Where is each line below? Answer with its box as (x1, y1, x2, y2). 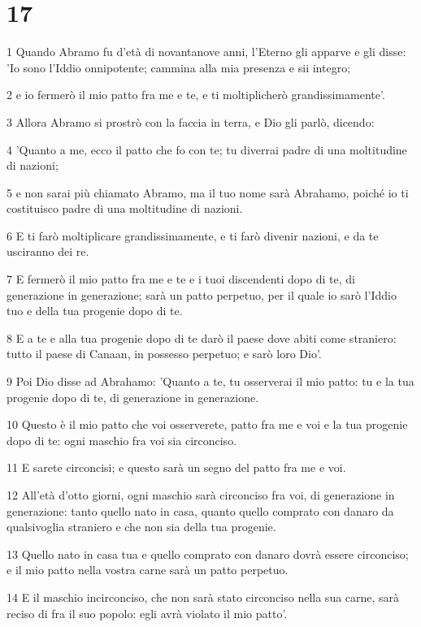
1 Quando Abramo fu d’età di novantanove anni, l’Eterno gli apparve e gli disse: (7, 43, 406, 60)
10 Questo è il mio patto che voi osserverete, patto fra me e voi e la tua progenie (7, 416, 408, 433)
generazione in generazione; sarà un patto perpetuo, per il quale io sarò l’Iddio (7, 286, 397, 303)
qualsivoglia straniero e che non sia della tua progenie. (7, 518, 276, 535)
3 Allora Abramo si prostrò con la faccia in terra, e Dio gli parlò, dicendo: (7, 113, 375, 130)
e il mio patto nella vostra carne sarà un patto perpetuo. (7, 561, 289, 578)
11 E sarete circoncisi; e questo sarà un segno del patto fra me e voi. (7, 459, 346, 476)
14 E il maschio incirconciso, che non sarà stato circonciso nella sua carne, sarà (7, 588, 400, 605)
